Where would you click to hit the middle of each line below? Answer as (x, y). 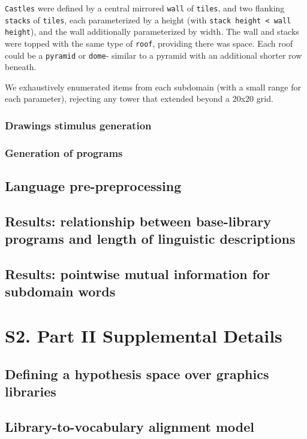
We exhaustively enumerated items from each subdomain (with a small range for (153, 87)
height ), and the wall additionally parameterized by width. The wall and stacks (152, 31)
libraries (31, 391)
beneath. (21, 67)
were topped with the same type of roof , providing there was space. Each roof (149, 43)
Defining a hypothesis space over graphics (137, 373)
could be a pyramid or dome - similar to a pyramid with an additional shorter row (153, 55)
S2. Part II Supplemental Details (144, 336)
